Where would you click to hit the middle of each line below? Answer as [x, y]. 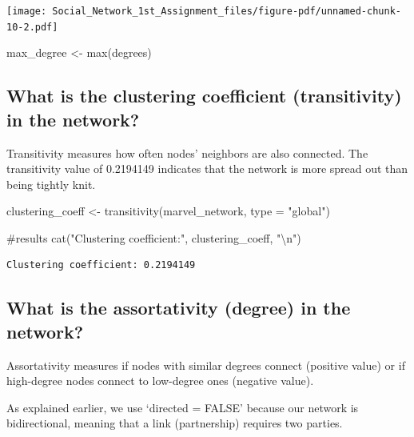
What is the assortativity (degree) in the [179, 308]
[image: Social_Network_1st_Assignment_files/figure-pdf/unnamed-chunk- [204, 11]
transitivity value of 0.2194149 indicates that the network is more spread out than [207, 168]
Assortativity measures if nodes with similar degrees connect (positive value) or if [206, 365]
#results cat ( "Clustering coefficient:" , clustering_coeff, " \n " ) [154, 237]
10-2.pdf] [32, 27]
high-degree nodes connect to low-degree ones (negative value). [160, 381]
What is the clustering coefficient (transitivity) [204, 96]
